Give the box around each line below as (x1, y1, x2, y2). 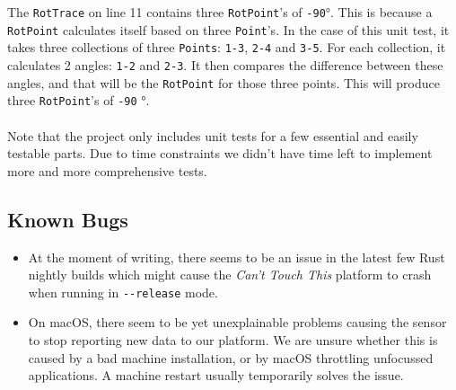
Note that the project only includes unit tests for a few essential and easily (7, 126, 418, 145)
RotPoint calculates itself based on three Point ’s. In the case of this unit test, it (7, 20, 450, 39)
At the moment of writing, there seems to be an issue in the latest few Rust (28, 247, 445, 266)
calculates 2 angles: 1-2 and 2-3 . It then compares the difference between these (7, 55, 443, 74)
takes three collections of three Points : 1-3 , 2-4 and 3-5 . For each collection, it (7, 38, 446, 57)
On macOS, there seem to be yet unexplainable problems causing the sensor (28, 313, 447, 332)
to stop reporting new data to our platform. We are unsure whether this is (28, 330, 438, 349)
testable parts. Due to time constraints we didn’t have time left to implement (7, 144, 433, 163)
